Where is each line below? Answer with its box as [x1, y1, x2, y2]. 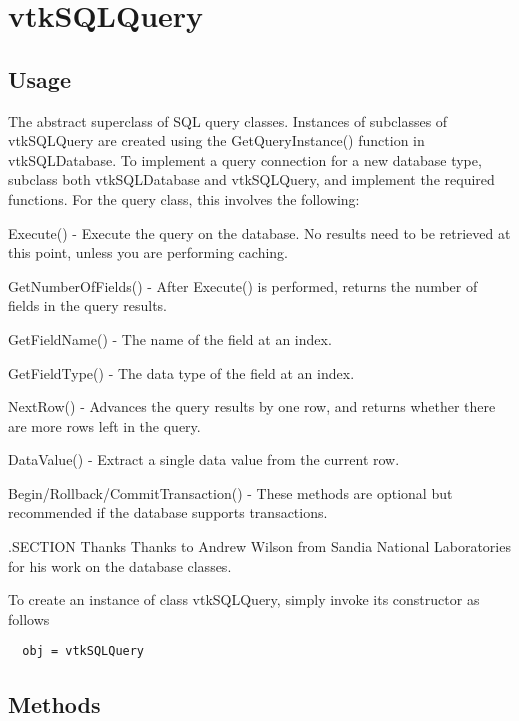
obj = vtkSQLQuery [22, 644, 145, 659]
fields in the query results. [8, 295, 167, 316]
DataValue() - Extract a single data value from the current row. [8, 449, 400, 470]
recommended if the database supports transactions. [8, 502, 328, 523]
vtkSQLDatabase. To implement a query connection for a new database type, [8, 149, 482, 170]
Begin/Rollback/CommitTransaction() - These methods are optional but [8, 482, 453, 503]
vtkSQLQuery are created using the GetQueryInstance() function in [8, 130, 425, 151]
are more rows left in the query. [8, 415, 201, 436]
